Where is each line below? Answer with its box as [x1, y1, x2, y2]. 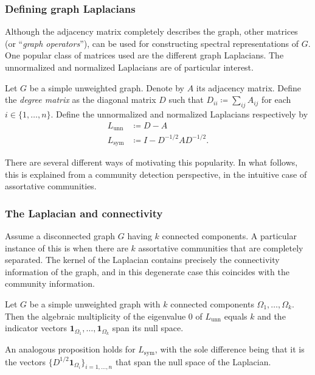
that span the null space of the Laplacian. [115, 355, 271, 368]
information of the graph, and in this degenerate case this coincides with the [5, 265, 289, 278]
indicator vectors [5, 321, 67, 334]
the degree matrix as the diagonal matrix [5, 93, 156, 106]
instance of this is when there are [5, 241, 128, 254]
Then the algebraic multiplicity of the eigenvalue [5, 309, 186, 322]
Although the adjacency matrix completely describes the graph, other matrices [5, 25, 298, 38]
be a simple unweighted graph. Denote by [29, 81, 185, 94]
